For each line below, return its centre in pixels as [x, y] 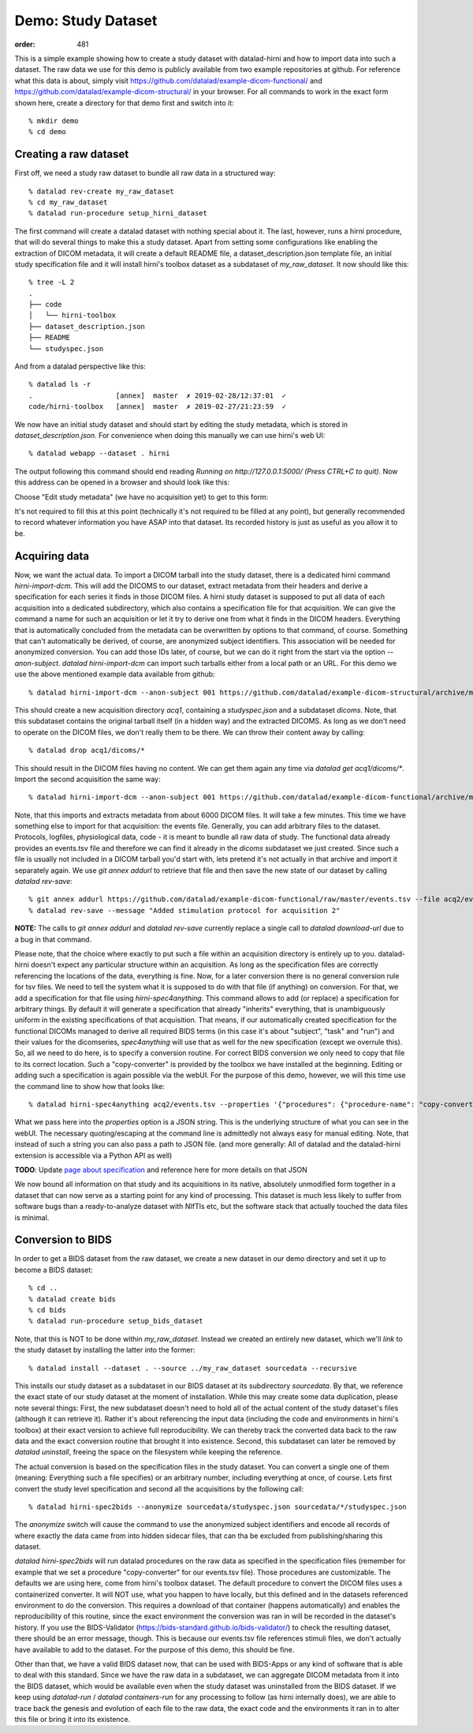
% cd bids [47, 1310]
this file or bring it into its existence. [73, 1719]
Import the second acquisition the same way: [88, 779]
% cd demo [47, 132]
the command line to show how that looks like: [90, 1086]
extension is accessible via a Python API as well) [93, 1155]
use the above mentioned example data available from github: [115, 674]
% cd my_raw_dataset [68, 202]
